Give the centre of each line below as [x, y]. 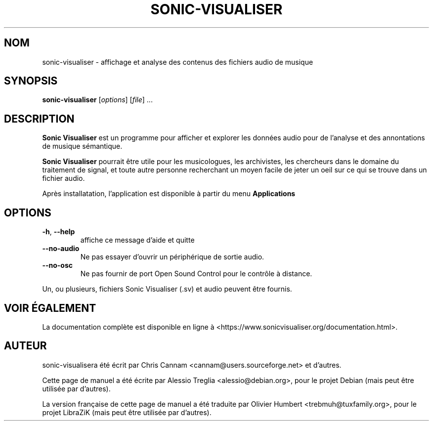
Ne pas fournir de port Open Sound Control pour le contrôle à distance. [196, 274]
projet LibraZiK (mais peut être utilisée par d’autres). [127, 412]
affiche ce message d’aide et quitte [137, 240]
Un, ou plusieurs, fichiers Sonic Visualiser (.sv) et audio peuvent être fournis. [167, 289]
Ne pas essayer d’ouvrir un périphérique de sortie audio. [172, 257]
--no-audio [61, 249]
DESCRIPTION [39, 119]
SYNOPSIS [31, 81]
